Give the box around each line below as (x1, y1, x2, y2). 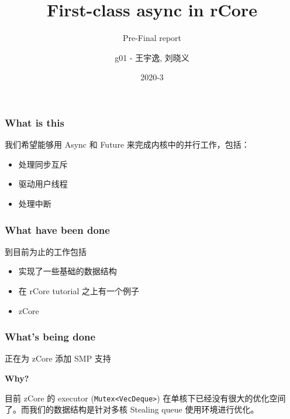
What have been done (5, 222, 110, 237)
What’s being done (5, 329, 96, 344)
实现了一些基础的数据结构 (18, 265, 117, 277)
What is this (5, 115, 64, 130)
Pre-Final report (122, 32, 182, 44)
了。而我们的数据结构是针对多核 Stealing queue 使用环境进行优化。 (5, 403, 259, 415)
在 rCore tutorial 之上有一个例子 (18, 284, 140, 297)
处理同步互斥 (18, 158, 68, 170)
